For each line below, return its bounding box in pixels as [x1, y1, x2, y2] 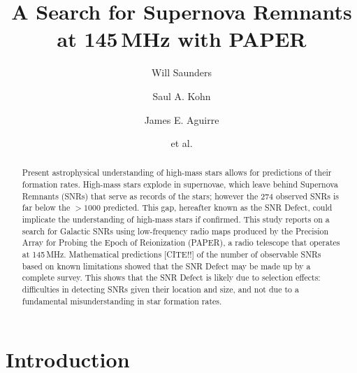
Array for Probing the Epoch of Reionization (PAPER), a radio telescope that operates [22, 237, 340, 248]
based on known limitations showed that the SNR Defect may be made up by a [22, 260, 311, 272]
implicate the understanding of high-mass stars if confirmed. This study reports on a [22, 213, 330, 225]
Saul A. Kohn [152, 88, 211, 103]
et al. [170, 136, 193, 150]
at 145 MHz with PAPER [57, 24, 307, 53]
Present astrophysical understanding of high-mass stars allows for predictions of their [22, 167, 332, 178]
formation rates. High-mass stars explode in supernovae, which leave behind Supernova [22, 178, 338, 190]
